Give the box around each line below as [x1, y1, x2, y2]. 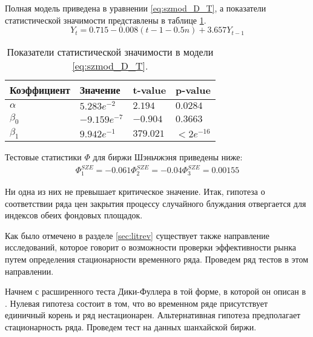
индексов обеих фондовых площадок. [5, 209, 143, 221]
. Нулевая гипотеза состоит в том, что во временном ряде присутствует [5, 296, 268, 309]
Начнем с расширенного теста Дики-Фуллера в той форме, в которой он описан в [5, 285, 306, 298]
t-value [133, 83, 166, 97]
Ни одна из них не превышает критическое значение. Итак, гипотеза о [5, 185, 265, 197]
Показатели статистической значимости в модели [7, 45, 214, 59]
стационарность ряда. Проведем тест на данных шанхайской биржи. [5, 320, 257, 333]
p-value [176, 83, 211, 97]
